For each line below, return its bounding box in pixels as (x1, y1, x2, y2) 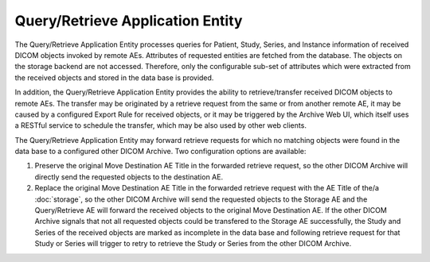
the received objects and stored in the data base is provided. (14, 72, 214, 83)
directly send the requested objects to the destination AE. (34, 171, 223, 182)
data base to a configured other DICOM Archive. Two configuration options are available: (14, 147, 307, 156)
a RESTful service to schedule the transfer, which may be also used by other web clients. (14, 121, 307, 130)
